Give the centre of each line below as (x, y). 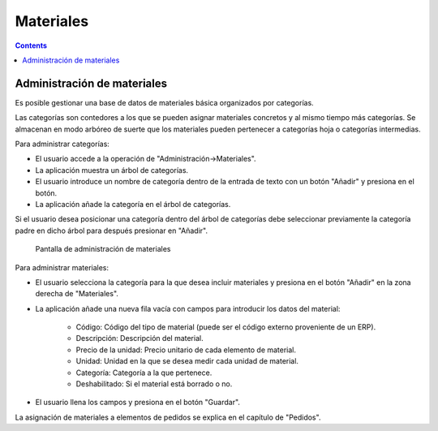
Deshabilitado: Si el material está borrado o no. (154, 384)
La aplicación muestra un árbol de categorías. (112, 170)
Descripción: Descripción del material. (140, 338)
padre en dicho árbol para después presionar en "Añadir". (112, 231)
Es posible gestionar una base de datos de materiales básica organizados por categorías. (164, 102)
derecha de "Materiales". (77, 294)
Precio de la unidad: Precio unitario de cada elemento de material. (186, 350)
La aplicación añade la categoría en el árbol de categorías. (133, 204)
